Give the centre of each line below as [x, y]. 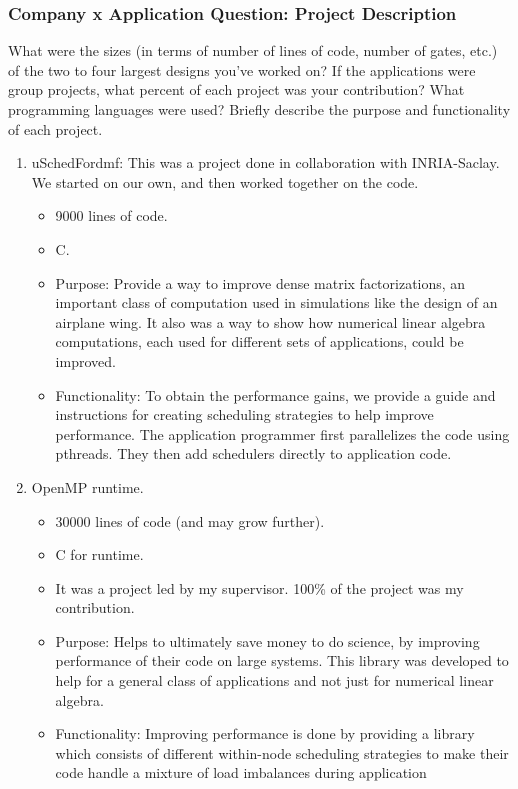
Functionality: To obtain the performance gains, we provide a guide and [275, 394]
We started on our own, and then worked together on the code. [225, 181]
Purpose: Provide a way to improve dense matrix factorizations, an [260, 282]
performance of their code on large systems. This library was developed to [282, 660]
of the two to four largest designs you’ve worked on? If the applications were [242, 69]
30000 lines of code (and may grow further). [190, 520]
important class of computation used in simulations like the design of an [276, 302]
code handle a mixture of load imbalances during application [241, 772]
